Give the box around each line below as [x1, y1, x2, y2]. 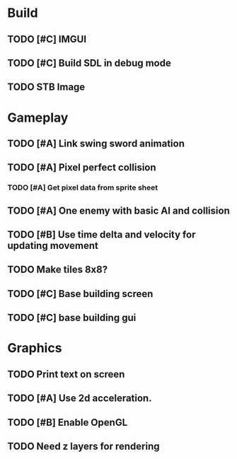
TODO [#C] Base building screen [7, 288, 154, 300]
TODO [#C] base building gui [7, 312, 137, 324]
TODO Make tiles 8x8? [7, 264, 108, 276]
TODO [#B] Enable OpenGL [7, 416, 128, 429]
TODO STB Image [7, 81, 86, 93]
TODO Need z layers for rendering [7, 440, 161, 452]
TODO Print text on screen [7, 368, 125, 380]
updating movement [7, 240, 99, 252]
